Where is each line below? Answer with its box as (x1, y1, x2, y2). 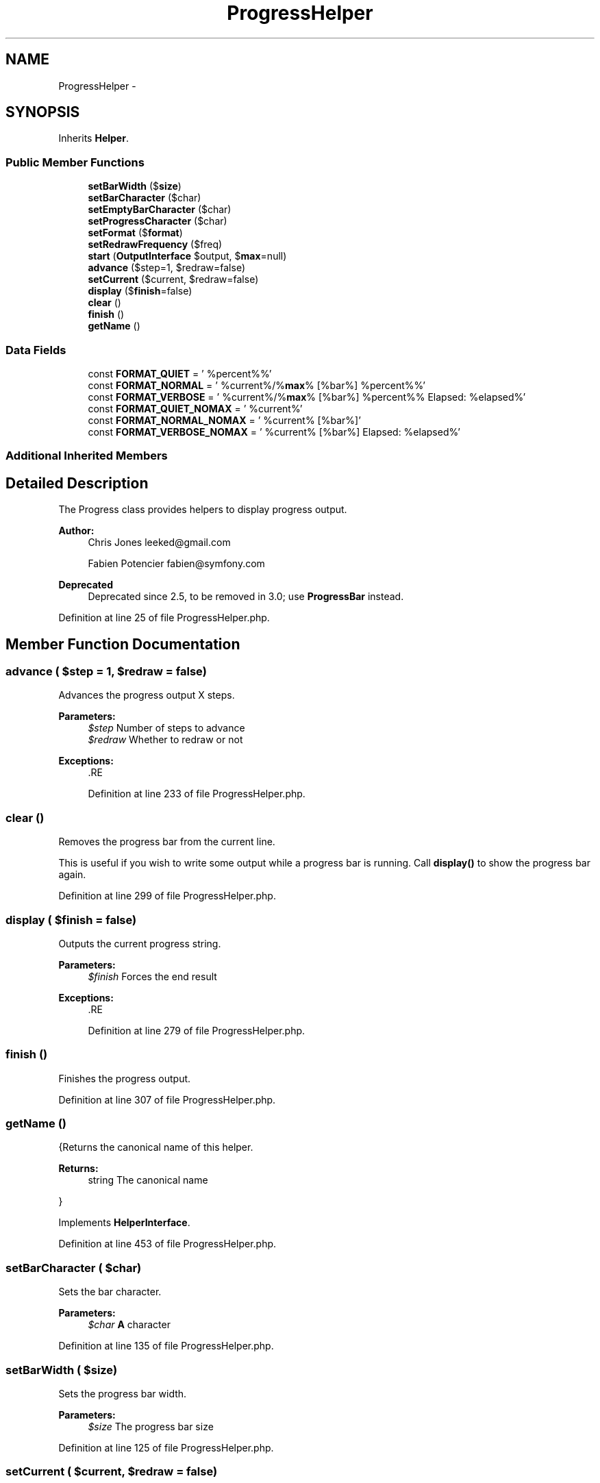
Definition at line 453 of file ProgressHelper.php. (58, 1238, 277, 1250)
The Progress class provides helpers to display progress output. (58, 503, 347, 516)
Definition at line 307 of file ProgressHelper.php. (58, 1093, 276, 1106)
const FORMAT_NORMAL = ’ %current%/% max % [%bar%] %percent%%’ (88, 379, 425, 391)
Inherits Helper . (58, 132, 129, 145)
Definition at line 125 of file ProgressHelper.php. (58, 1441, 274, 1454)
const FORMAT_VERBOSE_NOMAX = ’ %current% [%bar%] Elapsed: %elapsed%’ (88, 425, 460, 438)
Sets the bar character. (58, 1286, 162, 1298)
